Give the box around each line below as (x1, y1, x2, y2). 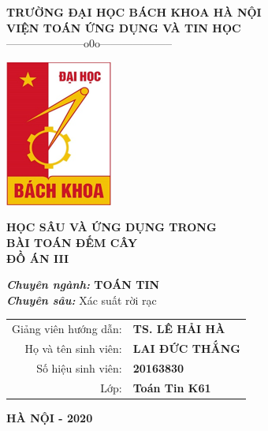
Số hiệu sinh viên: (36, 359, 122, 376)
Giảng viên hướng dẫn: (12, 320, 122, 337)
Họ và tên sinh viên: (24, 339, 122, 356)
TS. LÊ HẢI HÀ (132, 320, 225, 337)
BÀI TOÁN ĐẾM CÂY (6, 234, 138, 250)
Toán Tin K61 (132, 379, 211, 395)
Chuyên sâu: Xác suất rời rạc (6, 291, 157, 308)
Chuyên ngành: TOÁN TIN (6, 276, 160, 293)
